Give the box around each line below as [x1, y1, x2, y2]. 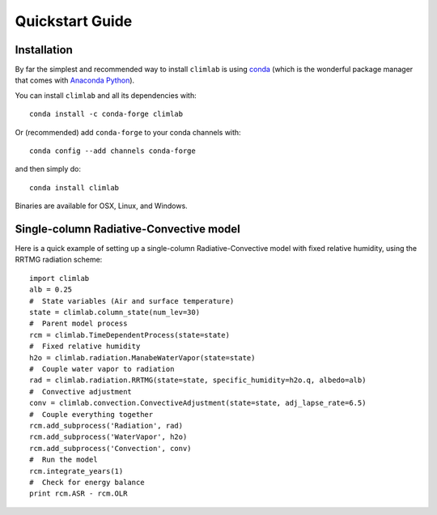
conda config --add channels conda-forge [29, 147, 196, 155]
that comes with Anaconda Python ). [15, 75, 135, 85]
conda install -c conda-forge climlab [29, 109, 184, 119]
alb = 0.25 [29, 285, 73, 295]
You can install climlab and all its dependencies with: [15, 90, 197, 100]
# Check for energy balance [29, 478, 145, 487]
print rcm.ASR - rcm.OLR [29, 489, 128, 498]
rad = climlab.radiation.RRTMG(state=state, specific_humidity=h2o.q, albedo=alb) [29, 376, 367, 385]
